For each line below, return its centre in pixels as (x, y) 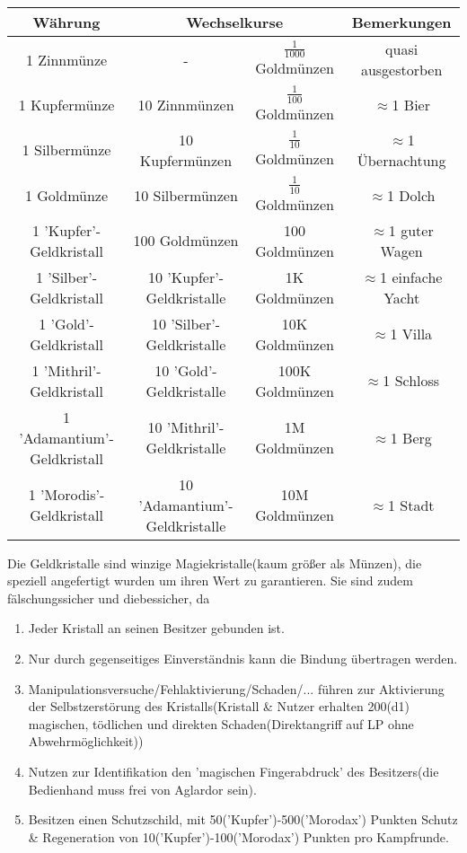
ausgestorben (401, 70)
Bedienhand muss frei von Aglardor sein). (142, 789)
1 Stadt (411, 505)
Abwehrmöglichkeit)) (86, 741)
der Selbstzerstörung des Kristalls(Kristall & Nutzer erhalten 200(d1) (219, 706)
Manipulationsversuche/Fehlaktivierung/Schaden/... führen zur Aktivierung (236, 688)
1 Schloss (411, 381)
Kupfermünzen (186, 160)
